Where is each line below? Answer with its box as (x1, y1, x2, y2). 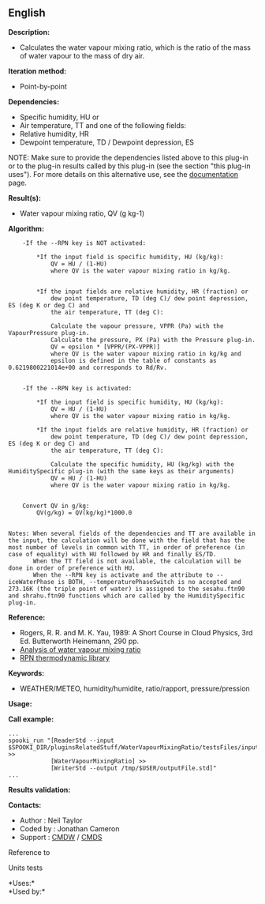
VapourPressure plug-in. (8, 329, 90, 337)
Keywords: (8, 668, 45, 678)
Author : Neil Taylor (19, 815, 83, 825)
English (8, 6, 46, 20)
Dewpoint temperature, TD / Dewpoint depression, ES (19, 137, 195, 147)
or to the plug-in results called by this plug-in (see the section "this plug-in (8, 161, 251, 171)
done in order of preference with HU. (8, 564, 136, 572)
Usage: (8, 699, 33, 708)
